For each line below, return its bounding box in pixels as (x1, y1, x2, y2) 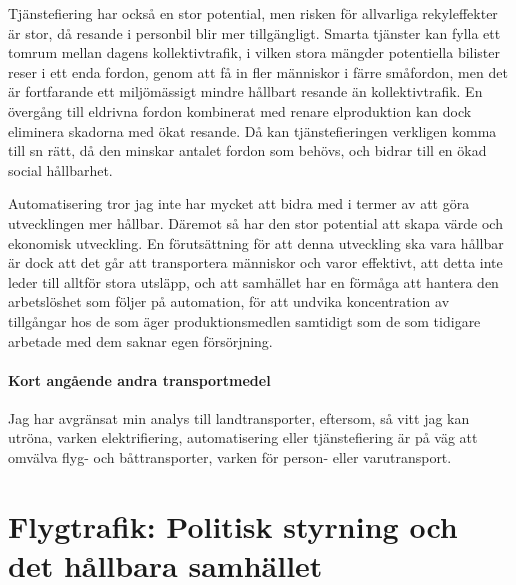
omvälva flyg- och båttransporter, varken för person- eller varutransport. (8, 447, 452, 468)
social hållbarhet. (8, 159, 113, 180)
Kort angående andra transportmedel (8, 369, 271, 390)
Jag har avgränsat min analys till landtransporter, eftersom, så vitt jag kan (8, 407, 470, 428)
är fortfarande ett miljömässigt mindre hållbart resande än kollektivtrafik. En (8, 81, 483, 102)
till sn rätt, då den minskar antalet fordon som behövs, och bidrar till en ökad (8, 140, 487, 161)
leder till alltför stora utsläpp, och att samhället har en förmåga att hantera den (8, 271, 499, 292)
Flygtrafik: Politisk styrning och (8, 505, 458, 546)
